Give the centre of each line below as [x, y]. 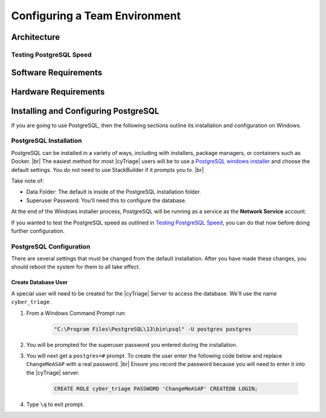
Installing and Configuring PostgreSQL [85, 111]
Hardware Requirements [58, 91]
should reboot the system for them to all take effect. [76, 267]
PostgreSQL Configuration [51, 246]
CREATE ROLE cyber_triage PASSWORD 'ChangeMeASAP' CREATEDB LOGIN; [156, 388]
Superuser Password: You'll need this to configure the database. [106, 200]
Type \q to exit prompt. [55, 404]
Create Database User [40, 282]
